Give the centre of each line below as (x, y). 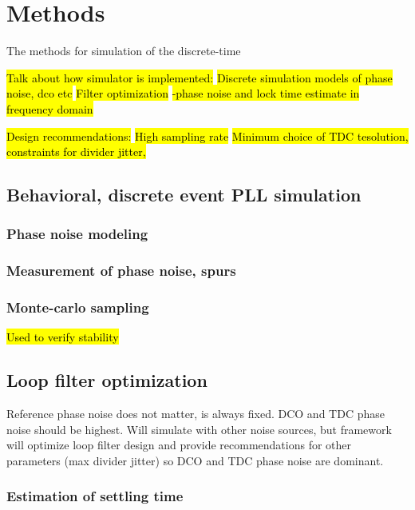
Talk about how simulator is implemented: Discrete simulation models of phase (200, 77)
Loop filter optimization (107, 380)
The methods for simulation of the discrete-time (124, 51)
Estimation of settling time (95, 496)
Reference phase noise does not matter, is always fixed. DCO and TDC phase (196, 414)
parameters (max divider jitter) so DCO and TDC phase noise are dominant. (195, 460)
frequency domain (50, 108)
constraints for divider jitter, (76, 151)
